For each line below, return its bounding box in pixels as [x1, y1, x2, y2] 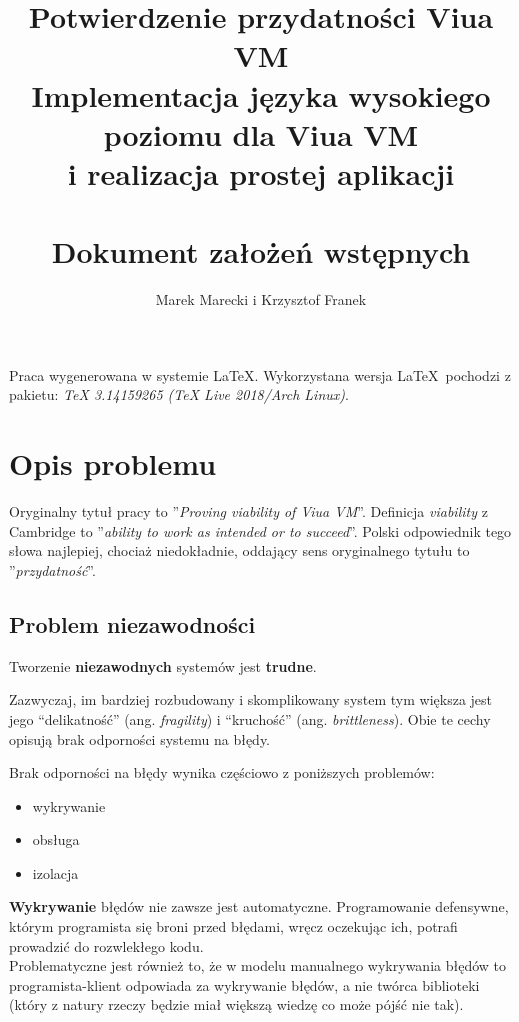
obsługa [32, 829, 80, 850]
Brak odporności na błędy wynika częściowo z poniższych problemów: [9, 762, 435, 783]
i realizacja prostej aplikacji [67, 152, 455, 193]
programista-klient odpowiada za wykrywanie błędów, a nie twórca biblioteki [9, 974, 480, 995]
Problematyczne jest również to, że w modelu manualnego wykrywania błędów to [9, 955, 506, 976]
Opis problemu [9, 443, 217, 484]
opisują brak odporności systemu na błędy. [9, 728, 271, 749]
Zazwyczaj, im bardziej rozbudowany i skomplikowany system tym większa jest [9, 689, 493, 710]
